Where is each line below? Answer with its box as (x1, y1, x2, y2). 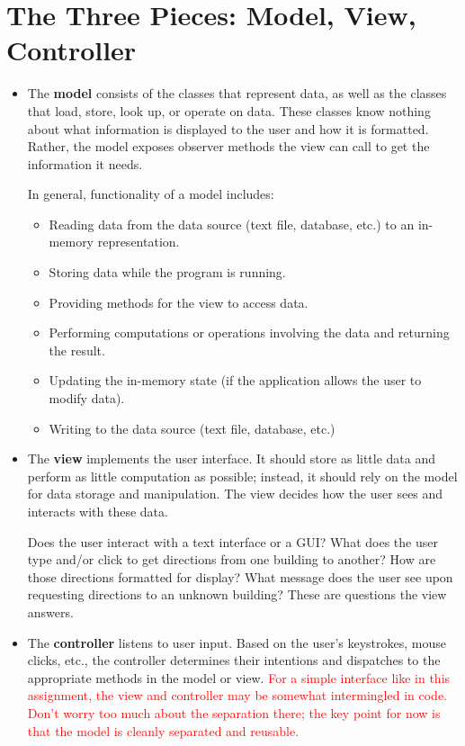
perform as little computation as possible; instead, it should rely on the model (27, 466, 458, 485)
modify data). (49, 389, 125, 408)
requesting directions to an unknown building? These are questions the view (27, 585, 447, 604)
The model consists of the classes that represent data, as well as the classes (27, 84, 447, 103)
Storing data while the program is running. (49, 263, 286, 282)
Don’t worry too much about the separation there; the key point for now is (27, 703, 441, 722)
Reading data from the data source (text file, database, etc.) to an (49, 214, 415, 233)
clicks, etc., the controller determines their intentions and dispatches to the (27, 651, 441, 670)
